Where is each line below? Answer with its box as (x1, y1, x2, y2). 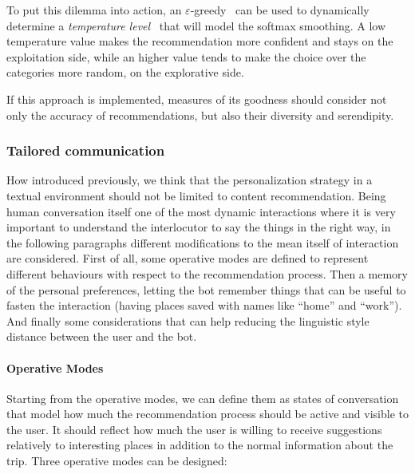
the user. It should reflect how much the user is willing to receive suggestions (6, 421, 382, 437)
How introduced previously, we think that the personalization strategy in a (6, 172, 373, 188)
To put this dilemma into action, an (6, 2, 182, 18)
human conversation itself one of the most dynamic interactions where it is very (6, 203, 396, 219)
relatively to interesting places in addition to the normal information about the (6, 436, 393, 453)
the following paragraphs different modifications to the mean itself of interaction (6, 234, 399, 251)
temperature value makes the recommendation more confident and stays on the (6, 33, 393, 49)
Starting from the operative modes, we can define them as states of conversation (6, 389, 399, 406)
